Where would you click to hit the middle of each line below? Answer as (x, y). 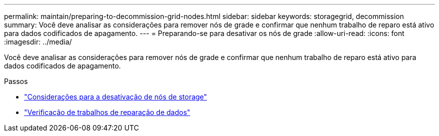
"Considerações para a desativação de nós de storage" (116, 97)
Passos (16, 81)
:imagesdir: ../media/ (38, 42)
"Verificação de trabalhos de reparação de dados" (107, 112)
